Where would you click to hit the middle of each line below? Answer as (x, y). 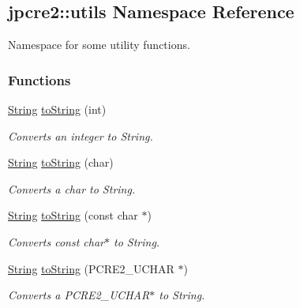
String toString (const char (73, 215)
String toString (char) (61, 162)
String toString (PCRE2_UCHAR (91, 268)
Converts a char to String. (72, 188)
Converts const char (56, 241)
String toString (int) (57, 109)
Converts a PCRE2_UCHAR (79, 295)
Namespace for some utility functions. (99, 45)
